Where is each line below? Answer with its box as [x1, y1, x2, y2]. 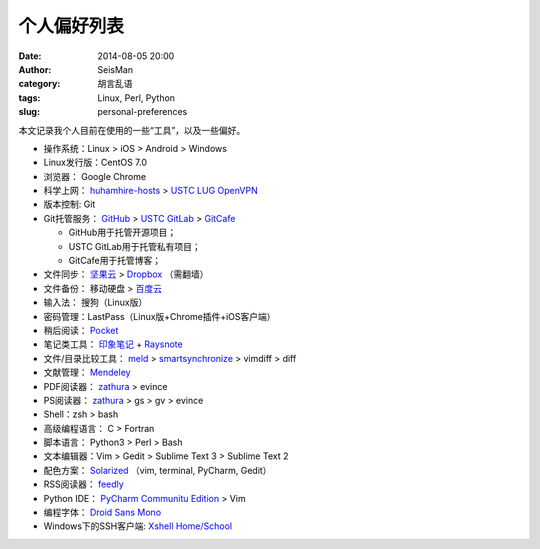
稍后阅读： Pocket [43, 324, 119, 336]
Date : [18, 50, 42, 62]
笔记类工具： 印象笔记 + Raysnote [43, 338, 184, 350]
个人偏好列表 [18, 15, 125, 37]
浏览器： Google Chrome [43, 170, 147, 182]
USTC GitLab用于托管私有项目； [68, 240, 201, 252]
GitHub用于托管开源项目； [68, 226, 177, 239]
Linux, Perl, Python [97, 91, 175, 104]
